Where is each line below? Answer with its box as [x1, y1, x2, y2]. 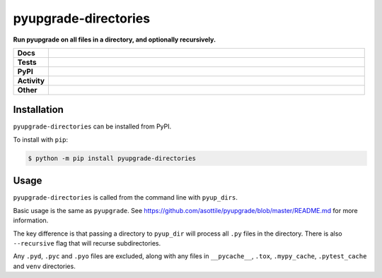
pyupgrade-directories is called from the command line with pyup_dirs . [13, 193, 238, 202]
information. [13, 216, 49, 225]
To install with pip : [13, 135, 69, 144]
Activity [17, 75, 45, 85]
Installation [13, 104, 64, 116]
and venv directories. [13, 262, 76, 270]
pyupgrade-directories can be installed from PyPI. [13, 122, 172, 131]
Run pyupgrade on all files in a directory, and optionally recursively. [13, 35, 216, 44]
